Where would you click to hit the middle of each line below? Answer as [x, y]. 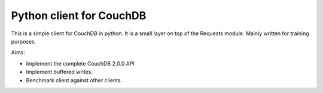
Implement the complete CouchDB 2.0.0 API [80, 63]
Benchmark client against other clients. [74, 80]
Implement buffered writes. [59, 72]
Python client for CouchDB [79, 15]
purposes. [24, 41]
